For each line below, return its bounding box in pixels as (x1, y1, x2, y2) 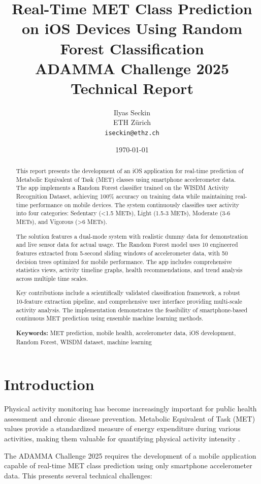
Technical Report (71, 77, 193, 98)
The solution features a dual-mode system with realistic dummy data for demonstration (16, 232, 248, 240)
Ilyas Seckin (113, 107, 151, 117)
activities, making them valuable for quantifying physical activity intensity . (4, 433, 240, 443)
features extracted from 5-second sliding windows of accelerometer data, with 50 (16, 248, 228, 257)
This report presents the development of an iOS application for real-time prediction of (16, 167, 244, 175)
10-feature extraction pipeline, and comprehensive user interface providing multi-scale (16, 297, 242, 306)
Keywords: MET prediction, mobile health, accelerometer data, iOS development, (16, 328, 236, 337)
